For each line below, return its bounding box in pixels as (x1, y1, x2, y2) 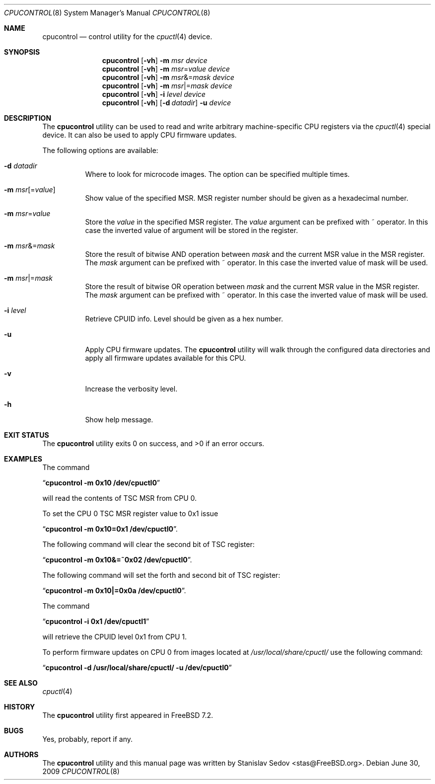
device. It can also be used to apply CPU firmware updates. (42, 131, 237, 139)
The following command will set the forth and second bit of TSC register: (42, 571, 281, 579)
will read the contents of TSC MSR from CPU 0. (42, 494, 197, 502)
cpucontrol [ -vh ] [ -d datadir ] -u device (102, 98, 231, 107)
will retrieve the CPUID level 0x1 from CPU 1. (42, 632, 187, 641)
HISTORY (4, 703, 35, 711)
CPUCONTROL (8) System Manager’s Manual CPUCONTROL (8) (4, 8, 211, 17)
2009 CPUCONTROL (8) (42, 767, 120, 776)
